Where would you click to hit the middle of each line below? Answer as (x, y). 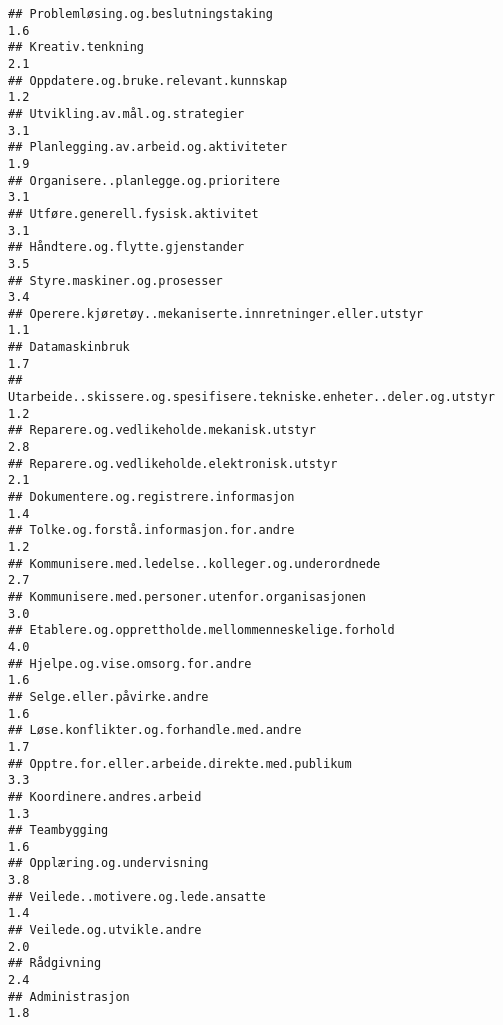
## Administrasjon (69, 996)
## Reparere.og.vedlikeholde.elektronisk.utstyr (173, 463)
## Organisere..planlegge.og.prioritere (144, 180)
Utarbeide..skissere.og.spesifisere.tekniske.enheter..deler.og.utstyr (251, 397)
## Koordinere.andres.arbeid (105, 796)
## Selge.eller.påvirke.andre (108, 696)
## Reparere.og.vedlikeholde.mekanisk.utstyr (162, 430)
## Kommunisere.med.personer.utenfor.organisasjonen (187, 596)
